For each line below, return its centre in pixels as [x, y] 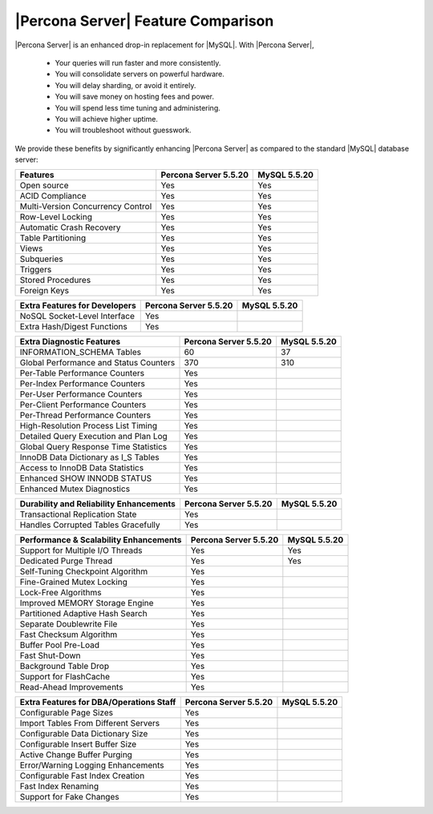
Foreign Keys [45, 291]
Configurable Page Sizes [67, 713]
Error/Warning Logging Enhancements [92, 765]
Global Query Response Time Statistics [93, 447]
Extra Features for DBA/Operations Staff [98, 703]
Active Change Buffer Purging [76, 755]
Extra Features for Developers [78, 306]
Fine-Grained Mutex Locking [73, 582]
